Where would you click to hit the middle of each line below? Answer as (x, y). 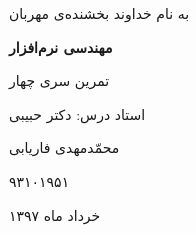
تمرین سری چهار (59, 80)
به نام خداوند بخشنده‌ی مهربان (99, 13)
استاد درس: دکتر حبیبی (77, 113)
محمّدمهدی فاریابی (64, 147)
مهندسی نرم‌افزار (61, 46)
